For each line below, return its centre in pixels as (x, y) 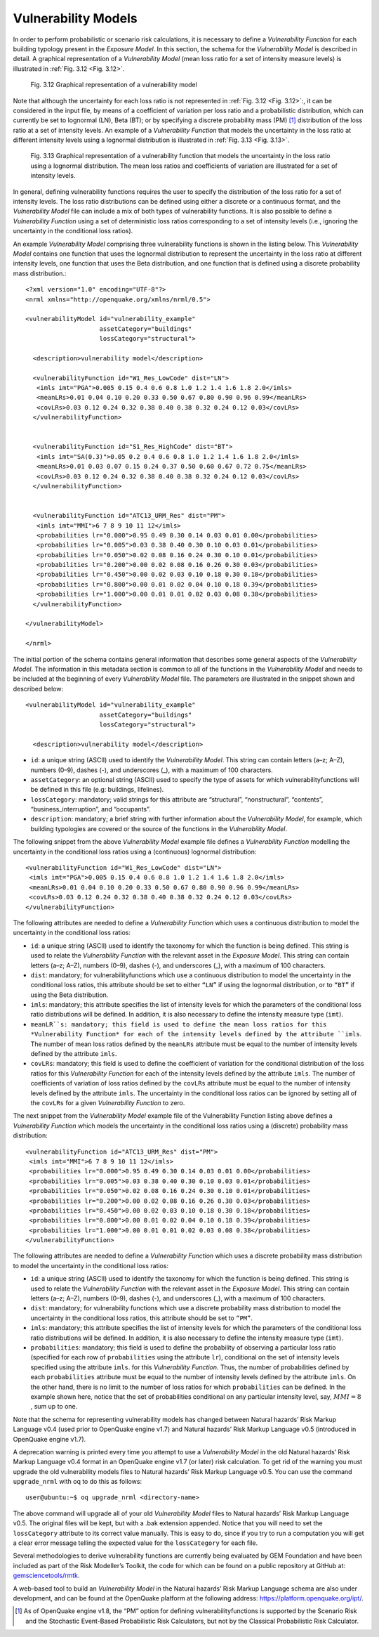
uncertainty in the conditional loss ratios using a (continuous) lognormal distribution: (135, 852)
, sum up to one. (54, 1407)
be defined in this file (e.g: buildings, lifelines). (97, 790)
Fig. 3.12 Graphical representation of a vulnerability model (114, 85)
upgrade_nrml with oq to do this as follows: (78, 1482)
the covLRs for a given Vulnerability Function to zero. (108, 1103)
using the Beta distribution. (69, 995)
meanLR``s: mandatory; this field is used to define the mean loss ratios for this (179, 1024)
